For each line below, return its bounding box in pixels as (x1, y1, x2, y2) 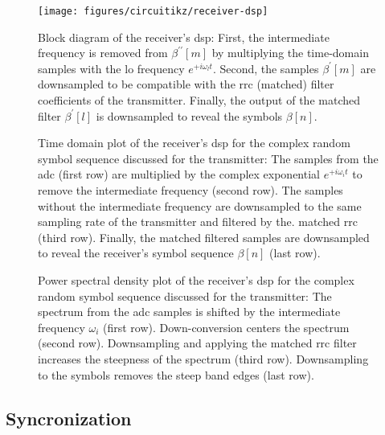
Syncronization (6, 405, 132, 430)
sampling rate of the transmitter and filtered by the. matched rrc (38, 213, 358, 230)
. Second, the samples (212, 60, 319, 76)
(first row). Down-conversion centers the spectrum (102, 318, 350, 335)
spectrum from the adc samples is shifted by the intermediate (38, 303, 341, 320)
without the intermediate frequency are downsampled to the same (38, 197, 362, 214)
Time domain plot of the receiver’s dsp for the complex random (38, 134, 350, 151)
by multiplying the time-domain (211, 44, 369, 61)
